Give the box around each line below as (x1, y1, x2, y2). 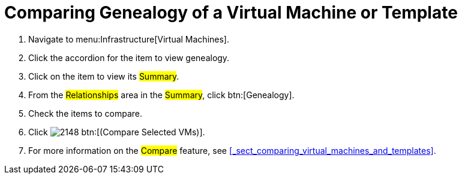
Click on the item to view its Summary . (28, 71, 179, 81)
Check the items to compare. (28, 108, 143, 119)
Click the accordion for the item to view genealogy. (28, 52, 230, 63)
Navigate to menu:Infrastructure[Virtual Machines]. (28, 34, 229, 44)
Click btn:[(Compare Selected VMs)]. (28, 126, 205, 137)
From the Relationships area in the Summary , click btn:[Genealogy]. (28, 89, 295, 100)
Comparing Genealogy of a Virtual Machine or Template (4, 2, 458, 23)
